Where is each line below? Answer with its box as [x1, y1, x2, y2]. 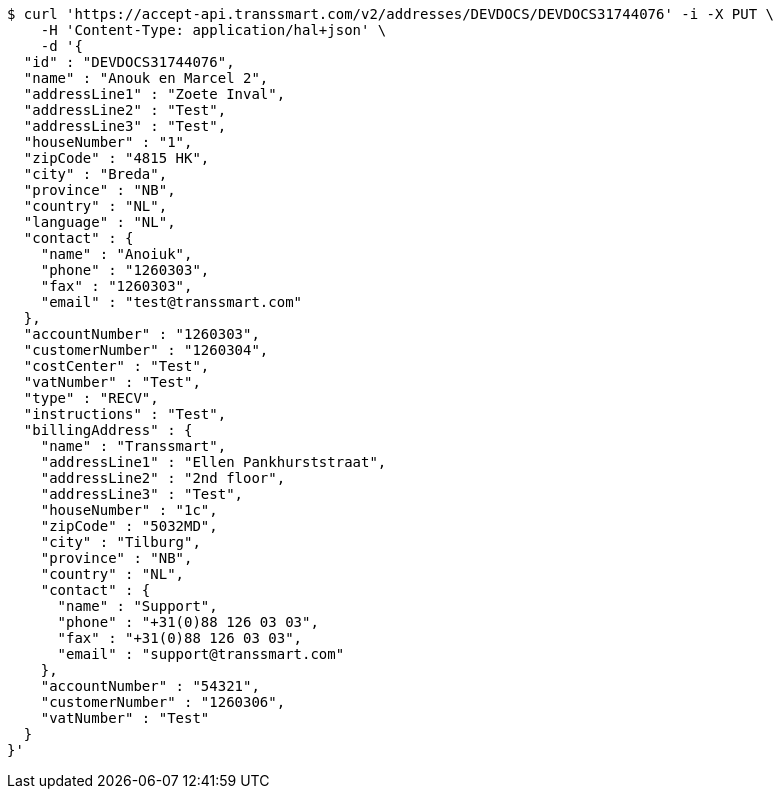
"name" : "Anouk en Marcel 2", [23, 70, 269, 86]
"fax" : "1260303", [40, 278, 193, 294]
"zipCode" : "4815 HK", [23, 150, 210, 166]
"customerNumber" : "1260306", [40, 694, 286, 710]
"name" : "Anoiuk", [40, 246, 193, 262]
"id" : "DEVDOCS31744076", [23, 54, 235, 70]
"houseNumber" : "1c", [40, 502, 218, 518]
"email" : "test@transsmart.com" [40, 294, 303, 310]
